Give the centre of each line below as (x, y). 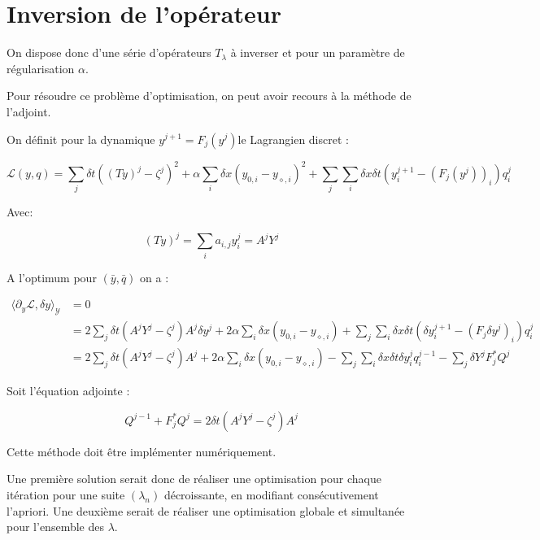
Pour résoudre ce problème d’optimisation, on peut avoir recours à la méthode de (209, 96)
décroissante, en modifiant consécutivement (271, 495)
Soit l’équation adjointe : (68, 391)
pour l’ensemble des (55, 527)
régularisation (41, 68)
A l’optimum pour (52, 277)
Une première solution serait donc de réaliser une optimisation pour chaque (194, 479)
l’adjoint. (29, 111)
